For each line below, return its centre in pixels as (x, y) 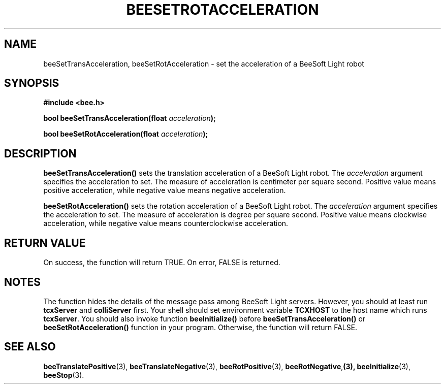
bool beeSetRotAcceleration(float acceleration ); (126, 134)
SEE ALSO (30, 347)
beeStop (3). (64, 375)
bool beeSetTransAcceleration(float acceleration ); (130, 118)
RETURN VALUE (45, 243)
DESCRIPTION (40, 153)
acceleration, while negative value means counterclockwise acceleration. (166, 223)
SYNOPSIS (32, 83)
